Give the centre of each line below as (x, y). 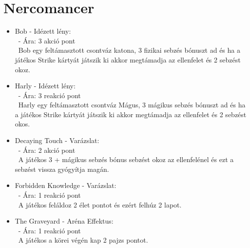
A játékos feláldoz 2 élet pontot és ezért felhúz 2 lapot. (100, 204)
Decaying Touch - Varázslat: (57, 140)
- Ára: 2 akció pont (47, 150)
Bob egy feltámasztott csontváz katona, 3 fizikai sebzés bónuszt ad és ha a (129, 50)
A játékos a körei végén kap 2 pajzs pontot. (83, 240)
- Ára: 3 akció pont (47, 40)
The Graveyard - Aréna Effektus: (64, 221)
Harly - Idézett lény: (45, 86)
